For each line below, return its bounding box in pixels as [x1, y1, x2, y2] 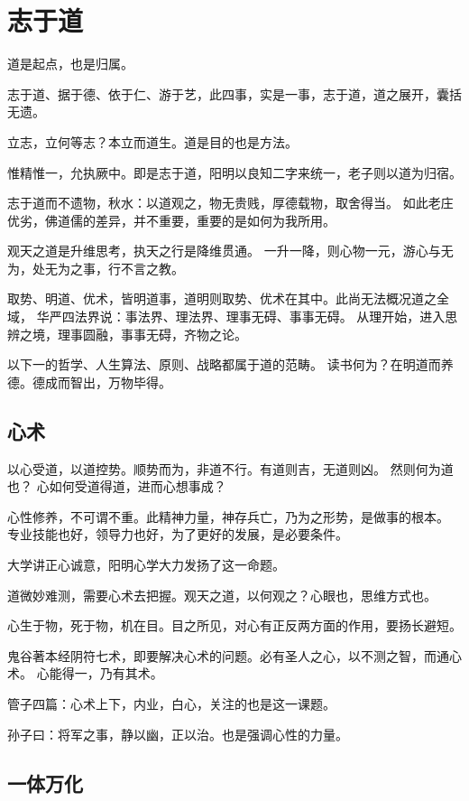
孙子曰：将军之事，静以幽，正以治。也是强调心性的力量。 [7, 724, 348, 743]
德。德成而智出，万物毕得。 [7, 372, 171, 391]
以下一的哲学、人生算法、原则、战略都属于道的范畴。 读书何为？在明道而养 [7, 355, 454, 374]
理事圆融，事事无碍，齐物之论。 [57, 324, 247, 343]
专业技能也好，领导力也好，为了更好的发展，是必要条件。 [7, 525, 348, 544]
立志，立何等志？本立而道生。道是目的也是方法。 [7, 132, 298, 151]
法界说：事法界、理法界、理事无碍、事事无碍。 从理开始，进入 [74, 307, 446, 326]
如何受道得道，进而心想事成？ [49, 477, 226, 496]
